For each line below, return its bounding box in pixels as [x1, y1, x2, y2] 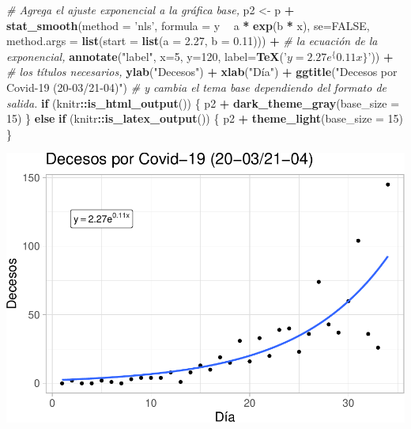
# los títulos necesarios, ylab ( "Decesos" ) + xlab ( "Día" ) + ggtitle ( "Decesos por [6, 63, 398, 80]
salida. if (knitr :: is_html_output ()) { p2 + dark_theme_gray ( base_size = [6, 94, 400, 111]
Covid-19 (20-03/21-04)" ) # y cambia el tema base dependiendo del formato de [6, 78, 386, 95]
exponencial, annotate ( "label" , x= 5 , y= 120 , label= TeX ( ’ [6, 47, 287, 64]
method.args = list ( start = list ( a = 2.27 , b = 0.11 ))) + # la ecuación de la [6, 32, 378, 49]
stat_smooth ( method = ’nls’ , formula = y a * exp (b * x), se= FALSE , [6, 17, 370, 33]
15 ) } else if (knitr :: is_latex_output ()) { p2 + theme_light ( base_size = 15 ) [6, 110, 404, 127]
